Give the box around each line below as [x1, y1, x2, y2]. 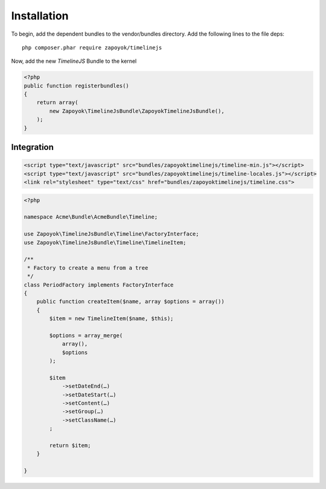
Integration [11, 142, 54, 152]
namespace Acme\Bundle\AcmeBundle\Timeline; [24, 213, 158, 221]
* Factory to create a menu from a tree [27, 264, 149, 271]
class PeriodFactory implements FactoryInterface [24, 281, 174, 288]
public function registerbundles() [24, 82, 129, 89]
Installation [11, 9, 69, 22]
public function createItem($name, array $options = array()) [36, 298, 225, 305]
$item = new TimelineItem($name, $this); [49, 315, 174, 322]
